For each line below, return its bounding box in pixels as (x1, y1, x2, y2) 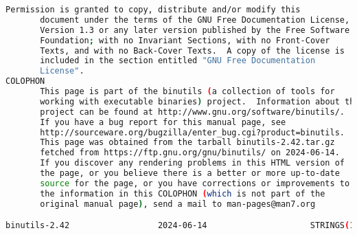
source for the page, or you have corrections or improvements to (40, 178, 350, 188)
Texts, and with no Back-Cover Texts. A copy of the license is (40, 45, 345, 56)
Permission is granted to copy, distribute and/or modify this (5, 5, 301, 14)
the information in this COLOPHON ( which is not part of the (40, 188, 325, 199)
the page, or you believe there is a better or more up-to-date (40, 168, 340, 178)
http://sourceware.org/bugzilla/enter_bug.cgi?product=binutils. (40, 127, 345, 137)
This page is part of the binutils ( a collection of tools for (40, 87, 335, 96)
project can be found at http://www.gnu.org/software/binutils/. (40, 107, 345, 117)
